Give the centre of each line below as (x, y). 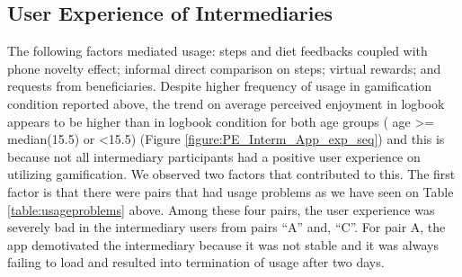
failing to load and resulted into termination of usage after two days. (196, 262)
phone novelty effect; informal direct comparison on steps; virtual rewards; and (224, 68)
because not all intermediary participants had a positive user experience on (214, 156)
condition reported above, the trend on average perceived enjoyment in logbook (226, 103)
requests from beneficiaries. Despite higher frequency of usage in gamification (220, 86)
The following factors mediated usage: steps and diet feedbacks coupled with (218, 51)
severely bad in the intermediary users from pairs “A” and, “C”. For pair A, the (227, 227)
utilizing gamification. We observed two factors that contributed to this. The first (231, 174)
